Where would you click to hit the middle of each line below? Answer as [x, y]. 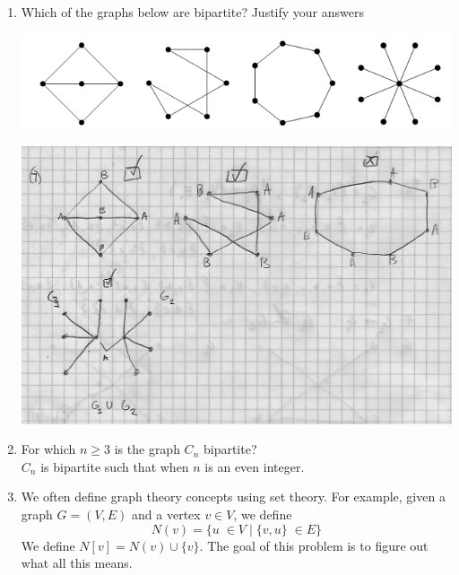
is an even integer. [255, 466]
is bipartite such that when [115, 466]
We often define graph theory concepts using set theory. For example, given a [233, 497]
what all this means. [77, 563]
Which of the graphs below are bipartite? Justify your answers [193, 12]
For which [48, 449]
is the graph [147, 449]
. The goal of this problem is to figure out [314, 545]
